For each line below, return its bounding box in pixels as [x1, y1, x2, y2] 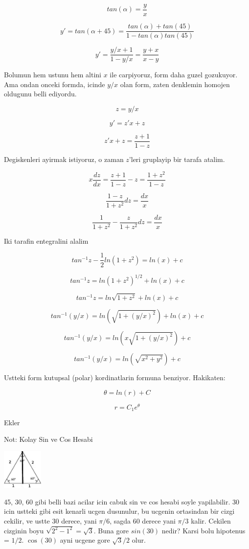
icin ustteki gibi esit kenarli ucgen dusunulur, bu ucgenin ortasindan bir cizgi [4, 506, 235, 516]
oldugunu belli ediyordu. [4, 89, 77, 99]
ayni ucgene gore [60, 535, 110, 545]
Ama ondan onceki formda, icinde [4, 79, 105, 89]
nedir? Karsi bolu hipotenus [161, 525, 246, 535]
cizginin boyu [4, 525, 44, 535]
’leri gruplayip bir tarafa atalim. [129, 154, 225, 164]
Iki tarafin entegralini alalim [4, 235, 89, 246]
